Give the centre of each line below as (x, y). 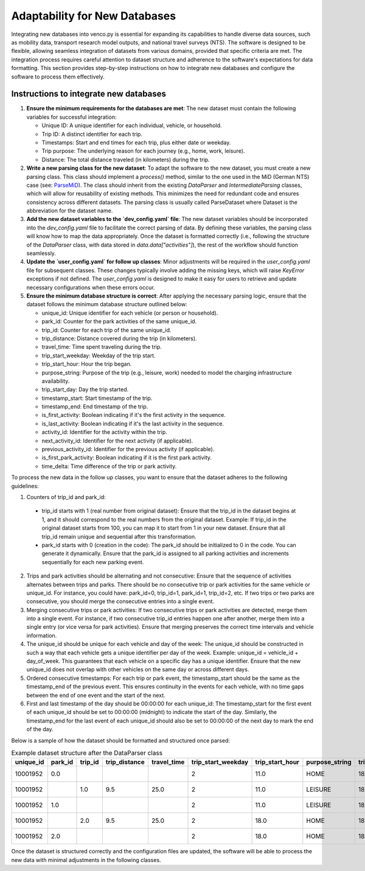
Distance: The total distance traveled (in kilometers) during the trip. (126, 159)
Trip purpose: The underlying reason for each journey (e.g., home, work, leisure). (143, 151)
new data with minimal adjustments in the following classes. (86, 860)
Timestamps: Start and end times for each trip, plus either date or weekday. (136, 142)
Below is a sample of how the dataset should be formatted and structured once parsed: (121, 740)
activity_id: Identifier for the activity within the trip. (104, 432)
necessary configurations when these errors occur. (91, 287)
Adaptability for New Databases (94, 16)
